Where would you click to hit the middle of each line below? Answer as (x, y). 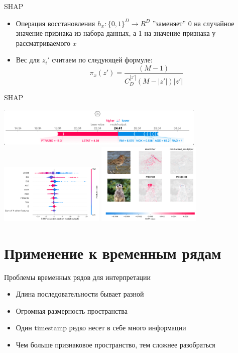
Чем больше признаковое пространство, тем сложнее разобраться (115, 345)
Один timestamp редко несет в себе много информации (101, 328)
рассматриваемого (43, 43)
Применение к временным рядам (113, 253)
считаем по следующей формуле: (102, 60)
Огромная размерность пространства (72, 310)
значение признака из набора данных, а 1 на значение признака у (116, 33)
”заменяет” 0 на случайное (193, 23)
